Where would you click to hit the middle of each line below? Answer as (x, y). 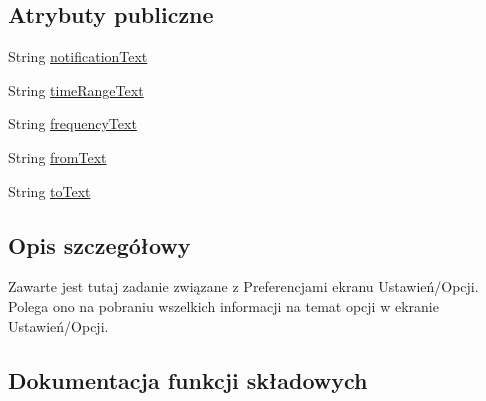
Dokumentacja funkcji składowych (188, 379)
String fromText (57, 156)
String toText (49, 190)
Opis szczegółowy (99, 244)
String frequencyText (72, 123)
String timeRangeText (76, 89)
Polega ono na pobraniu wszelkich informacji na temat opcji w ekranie (223, 305)
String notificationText (78, 56)
